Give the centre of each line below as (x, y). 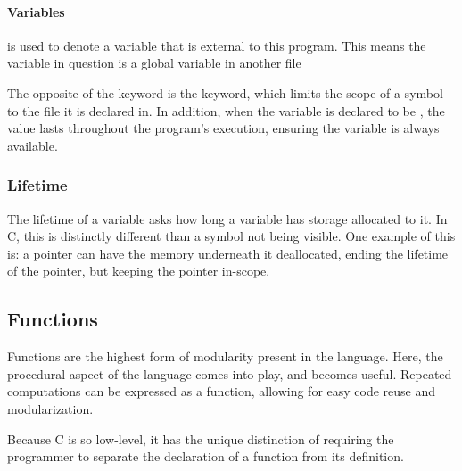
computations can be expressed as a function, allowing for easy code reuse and (222, 391)
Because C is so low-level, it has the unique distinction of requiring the (201, 438)
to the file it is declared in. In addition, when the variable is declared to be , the (226, 110)
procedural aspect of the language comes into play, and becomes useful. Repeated (230, 373)
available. (33, 145)
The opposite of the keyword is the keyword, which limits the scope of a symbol (225, 92)
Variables (36, 11)
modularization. (50, 408)
